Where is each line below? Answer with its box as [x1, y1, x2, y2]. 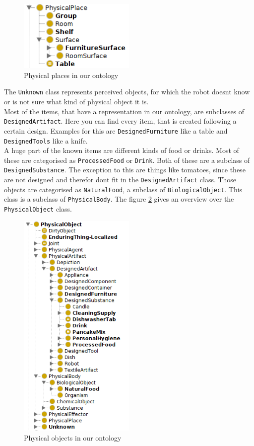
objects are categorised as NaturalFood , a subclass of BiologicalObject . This [4, 184, 243, 194]
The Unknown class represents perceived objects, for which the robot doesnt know [4, 86, 250, 97]
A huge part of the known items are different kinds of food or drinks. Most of [4, 145, 239, 155]
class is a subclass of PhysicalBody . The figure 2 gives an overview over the [4, 194, 234, 204]
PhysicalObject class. [4, 204, 72, 214]
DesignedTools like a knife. [4, 135, 88, 146]
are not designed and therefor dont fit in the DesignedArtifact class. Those [4, 174, 237, 185]
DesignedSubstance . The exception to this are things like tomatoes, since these [4, 164, 246, 175]
